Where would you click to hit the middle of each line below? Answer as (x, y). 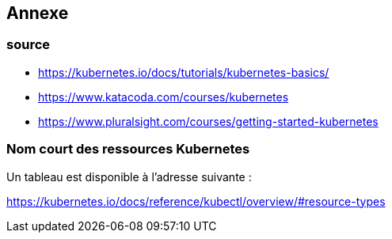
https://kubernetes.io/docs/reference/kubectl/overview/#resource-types (196, 201)
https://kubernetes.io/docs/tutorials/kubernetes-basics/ (184, 72)
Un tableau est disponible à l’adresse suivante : (129, 176)
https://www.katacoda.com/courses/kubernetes (164, 97)
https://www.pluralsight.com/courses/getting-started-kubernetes (208, 121)
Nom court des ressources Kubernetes (128, 149)
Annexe (38, 13)
